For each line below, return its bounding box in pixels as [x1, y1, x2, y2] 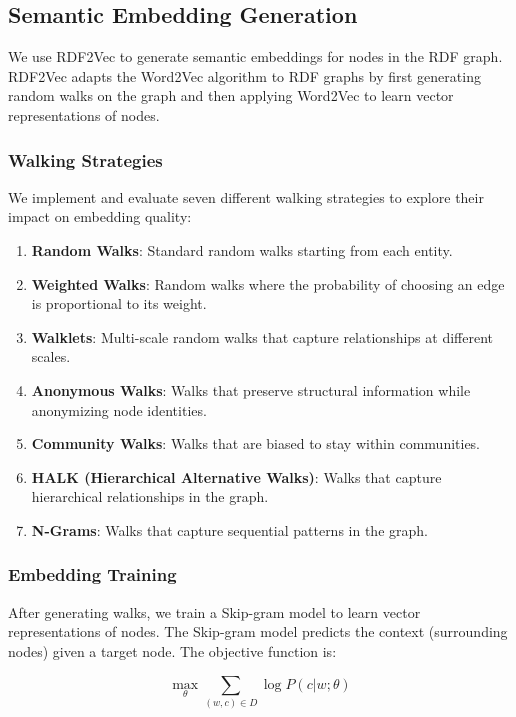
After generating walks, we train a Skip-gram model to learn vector [8, 601, 421, 622]
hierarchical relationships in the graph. [31, 486, 269, 507]
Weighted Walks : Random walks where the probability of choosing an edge [31, 273, 505, 294]
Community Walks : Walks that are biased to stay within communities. [31, 433, 481, 454]
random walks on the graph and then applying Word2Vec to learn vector [8, 85, 454, 106]
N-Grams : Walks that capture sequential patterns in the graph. [31, 519, 428, 540]
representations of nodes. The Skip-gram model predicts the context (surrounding [8, 621, 508, 642]
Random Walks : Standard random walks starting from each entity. [31, 239, 453, 260]
